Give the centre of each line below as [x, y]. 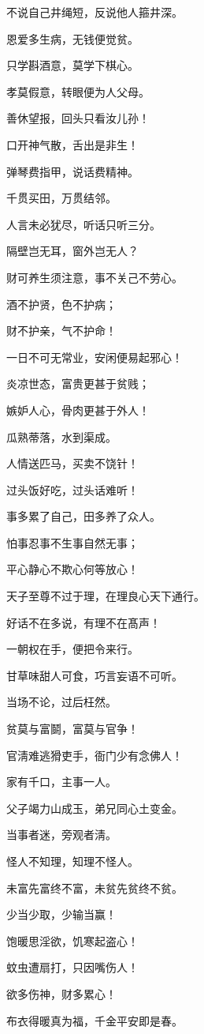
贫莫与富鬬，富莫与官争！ [72, 729]
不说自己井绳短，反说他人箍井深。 [95, 12]
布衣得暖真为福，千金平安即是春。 [95, 1020]
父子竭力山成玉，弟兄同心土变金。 [95, 808]
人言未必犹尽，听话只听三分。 [83, 224]
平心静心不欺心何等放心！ [72, 569]
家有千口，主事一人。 [61, 782]
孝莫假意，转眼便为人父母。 [78, 91]
